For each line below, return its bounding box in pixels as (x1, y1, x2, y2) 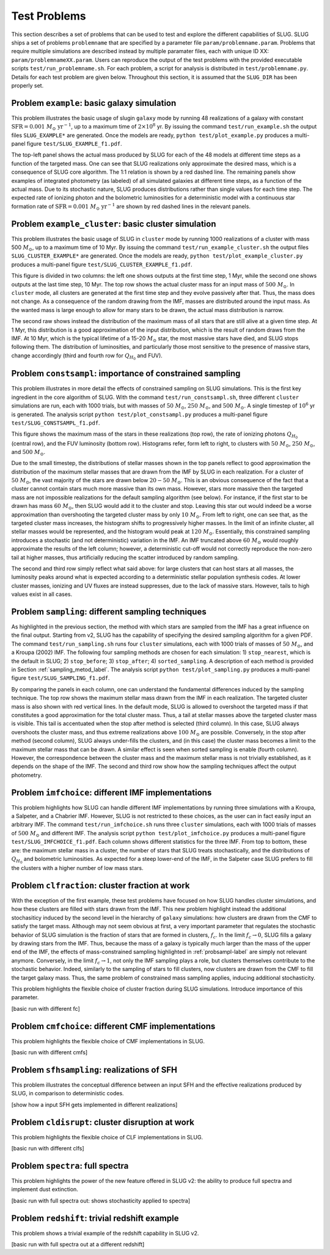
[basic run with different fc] (11, 1005, 81, 1012)
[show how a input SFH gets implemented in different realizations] (11, 1101, 178, 1108)
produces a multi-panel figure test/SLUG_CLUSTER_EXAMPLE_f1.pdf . (11, 261, 193, 268)
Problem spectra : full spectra (11, 1160, 129, 1171)
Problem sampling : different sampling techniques (11, 606, 207, 617)
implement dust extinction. (11, 1186, 79, 1193)
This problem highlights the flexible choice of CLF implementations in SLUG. (11, 1133, 204, 1141)
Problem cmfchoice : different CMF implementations (11, 1021, 216, 1031)
